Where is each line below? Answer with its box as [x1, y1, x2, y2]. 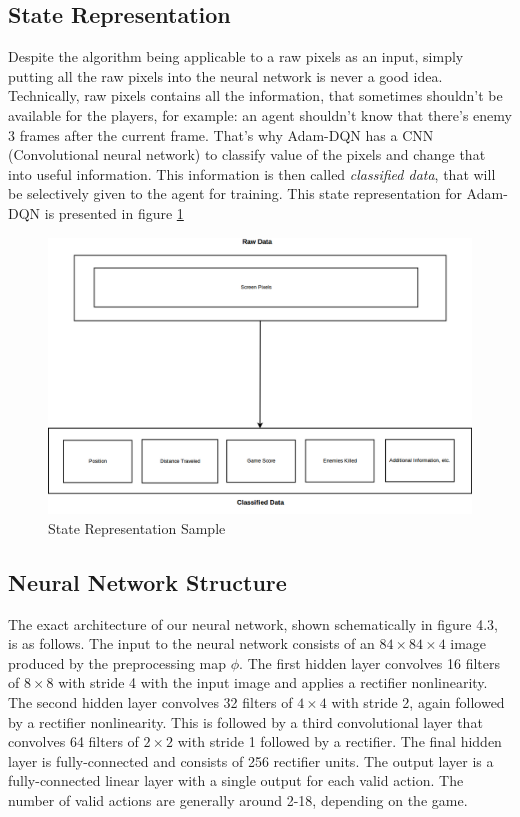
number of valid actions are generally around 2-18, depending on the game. [8, 789, 468, 810]
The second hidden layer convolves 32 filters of [8, 691, 293, 712]
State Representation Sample [48, 517, 226, 538]
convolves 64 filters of [8, 731, 139, 752]
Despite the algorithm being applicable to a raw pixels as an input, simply [8, 46, 464, 67]
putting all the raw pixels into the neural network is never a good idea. [8, 65, 443, 86]
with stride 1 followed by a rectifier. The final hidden [177, 731, 502, 752]
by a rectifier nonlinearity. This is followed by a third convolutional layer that [8, 711, 483, 732]
